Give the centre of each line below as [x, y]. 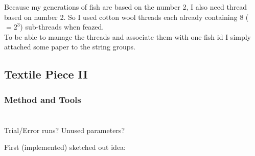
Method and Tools [43, 99]
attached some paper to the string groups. [70, 47]
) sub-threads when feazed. [62, 27]
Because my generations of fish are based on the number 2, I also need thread [126, 7]
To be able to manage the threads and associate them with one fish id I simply [127, 36]
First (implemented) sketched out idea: [65, 147]
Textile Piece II [46, 74]
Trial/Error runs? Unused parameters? [64, 130]
